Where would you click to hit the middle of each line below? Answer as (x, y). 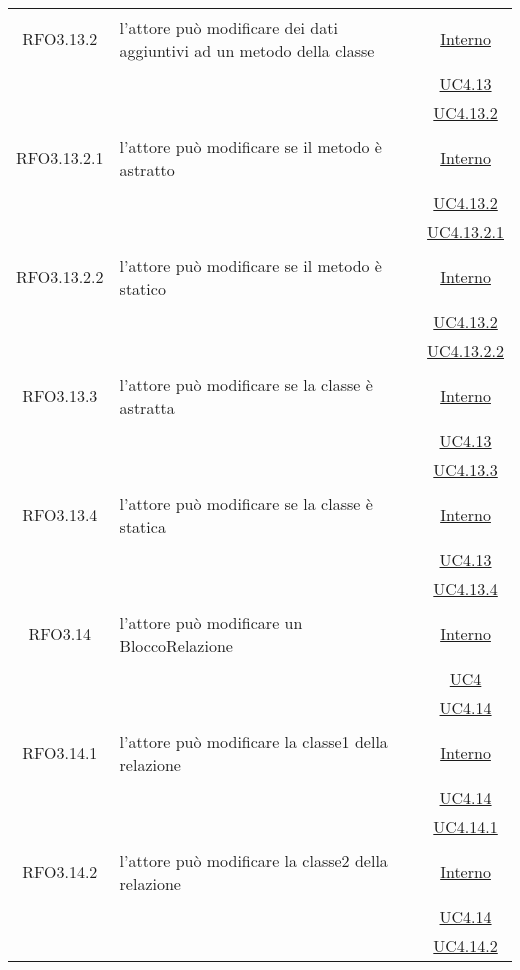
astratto (147, 169)
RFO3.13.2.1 (60, 157)
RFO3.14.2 (60, 871)
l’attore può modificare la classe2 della (253, 860)
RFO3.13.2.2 (60, 276)
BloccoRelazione (176, 645)
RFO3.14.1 (60, 752)
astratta (147, 407)
